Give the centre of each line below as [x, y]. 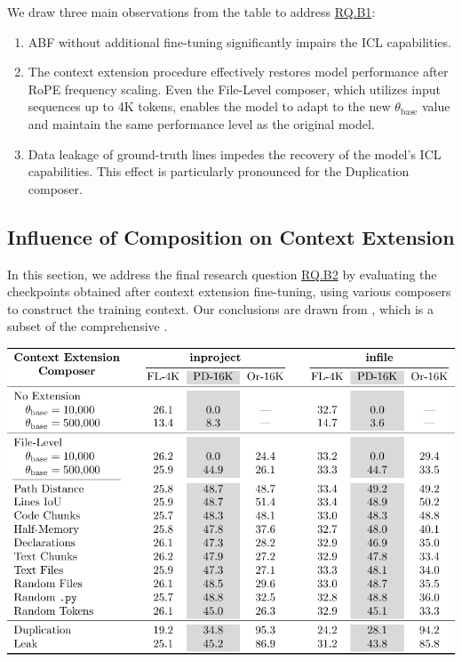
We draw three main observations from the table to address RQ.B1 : [191, 12]
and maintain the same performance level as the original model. [201, 123]
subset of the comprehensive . [88, 326]
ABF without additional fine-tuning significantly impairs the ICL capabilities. [239, 41]
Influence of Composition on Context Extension [231, 236]
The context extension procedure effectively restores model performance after [238, 72]
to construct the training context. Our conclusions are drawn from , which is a [221, 308]
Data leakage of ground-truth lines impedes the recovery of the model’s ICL [235, 153]
